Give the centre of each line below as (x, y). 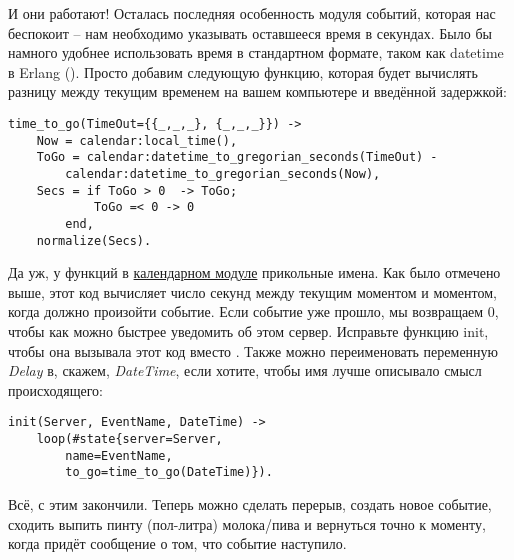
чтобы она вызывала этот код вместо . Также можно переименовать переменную (253, 350)
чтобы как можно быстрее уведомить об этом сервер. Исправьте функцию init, (248, 331)
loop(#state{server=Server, (129, 439)
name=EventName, (119, 455)
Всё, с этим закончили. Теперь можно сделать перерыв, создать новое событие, (250, 504)
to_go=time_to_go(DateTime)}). (169, 472)
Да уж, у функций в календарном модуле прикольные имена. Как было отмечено (254, 272)
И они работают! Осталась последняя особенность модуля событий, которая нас (252, 13)
